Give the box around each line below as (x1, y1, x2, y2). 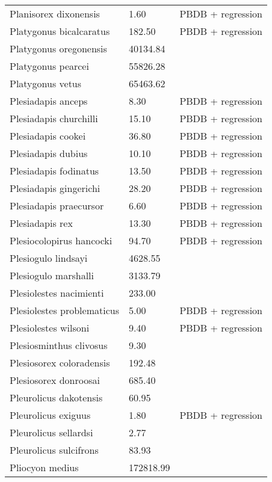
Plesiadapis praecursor (10, 199, 104, 212)
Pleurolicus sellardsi (10, 425, 93, 439)
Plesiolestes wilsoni (10, 321, 90, 335)
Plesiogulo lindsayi (10, 251, 88, 265)
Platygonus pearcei (10, 59, 89, 73)
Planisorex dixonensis (10, 7, 100, 20)
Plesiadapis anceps (10, 94, 88, 108)
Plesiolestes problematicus (10, 303, 119, 317)
